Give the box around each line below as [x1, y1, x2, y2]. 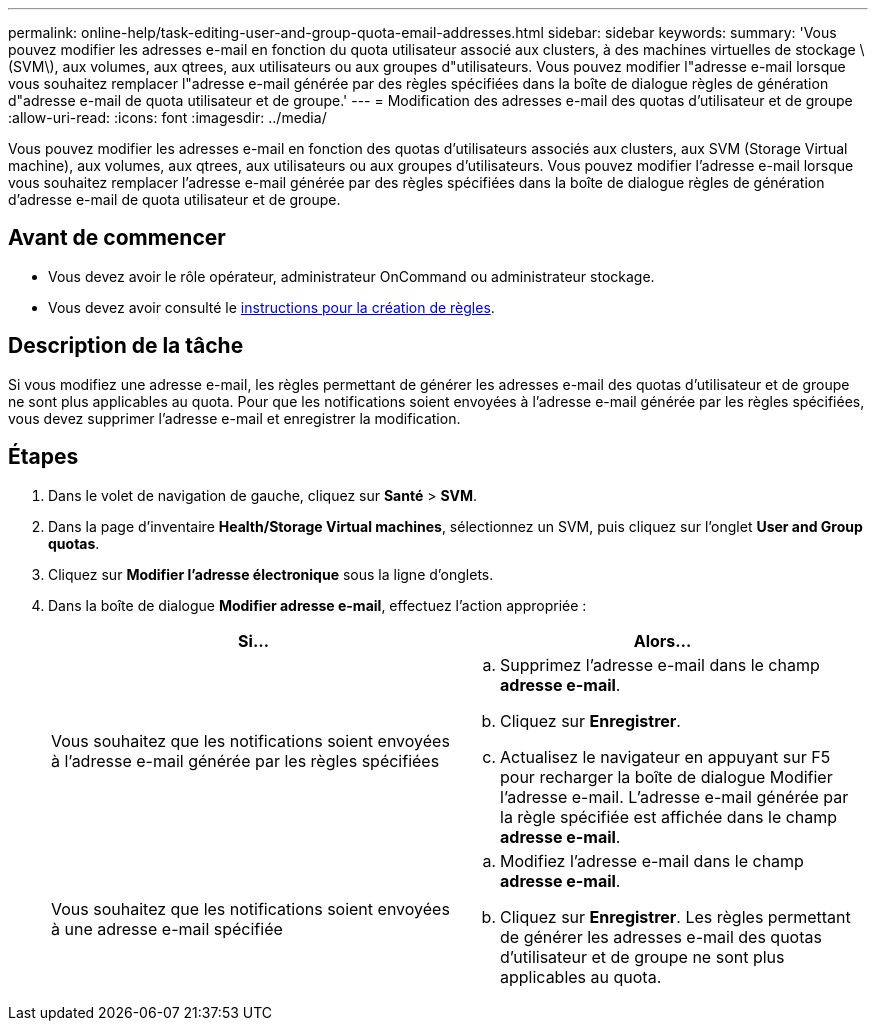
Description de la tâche [8, 333, 244, 359]
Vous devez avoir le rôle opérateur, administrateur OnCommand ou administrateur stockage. [48, 267, 655, 285]
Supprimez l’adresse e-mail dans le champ [500, 654, 820, 675]
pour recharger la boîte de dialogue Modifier [500, 766, 833, 787]
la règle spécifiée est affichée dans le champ [500, 806, 838, 827]
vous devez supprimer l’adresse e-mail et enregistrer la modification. [8, 409, 461, 427]
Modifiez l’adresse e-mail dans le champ [500, 850, 804, 871]
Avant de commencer [8, 225, 226, 251]
